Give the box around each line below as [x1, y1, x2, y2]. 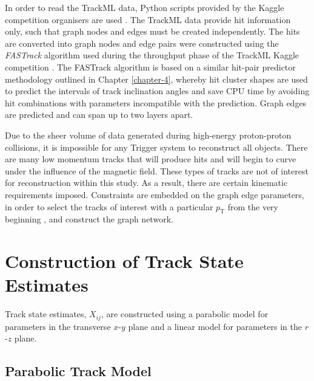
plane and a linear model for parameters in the [128, 320, 302, 332]
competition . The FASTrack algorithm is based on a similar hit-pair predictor [5, 60, 296, 73]
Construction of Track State [5, 249, 244, 273]
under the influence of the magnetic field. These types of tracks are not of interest [5, 164, 309, 177]
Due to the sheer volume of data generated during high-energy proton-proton [5, 128, 292, 141]
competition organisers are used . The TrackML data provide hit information [5, 13, 291, 26]
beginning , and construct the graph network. [5, 213, 173, 225]
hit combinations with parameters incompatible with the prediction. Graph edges [5, 96, 307, 109]
